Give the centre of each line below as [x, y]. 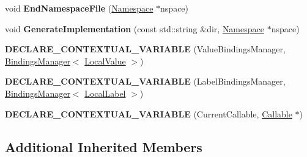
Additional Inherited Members [104, 146]
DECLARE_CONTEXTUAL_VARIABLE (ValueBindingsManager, [145, 49]
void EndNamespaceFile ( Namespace [79, 8]
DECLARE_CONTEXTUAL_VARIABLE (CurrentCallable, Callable [149, 113]
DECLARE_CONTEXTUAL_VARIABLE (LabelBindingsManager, [145, 81]
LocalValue [105, 61]
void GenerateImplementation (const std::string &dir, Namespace [135, 28]
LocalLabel [105, 93]
